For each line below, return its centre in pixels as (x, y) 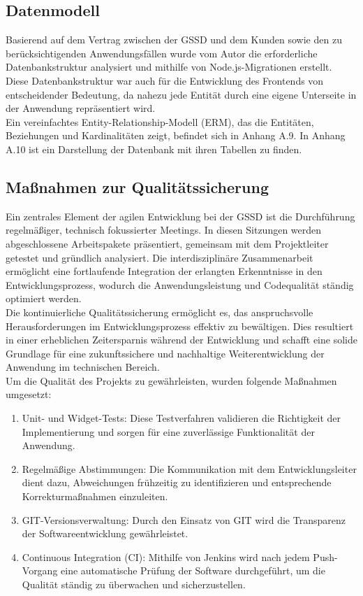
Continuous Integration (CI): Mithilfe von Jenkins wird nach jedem (166, 556)
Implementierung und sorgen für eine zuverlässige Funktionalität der (168, 431)
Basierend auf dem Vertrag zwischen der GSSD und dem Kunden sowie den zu (174, 40)
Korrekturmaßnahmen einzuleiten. (95, 496)
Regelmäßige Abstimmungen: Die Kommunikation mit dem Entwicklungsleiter (189, 468)
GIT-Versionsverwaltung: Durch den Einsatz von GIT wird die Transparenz (184, 519)
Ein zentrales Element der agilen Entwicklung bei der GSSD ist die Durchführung (180, 216)
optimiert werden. (44, 298)
